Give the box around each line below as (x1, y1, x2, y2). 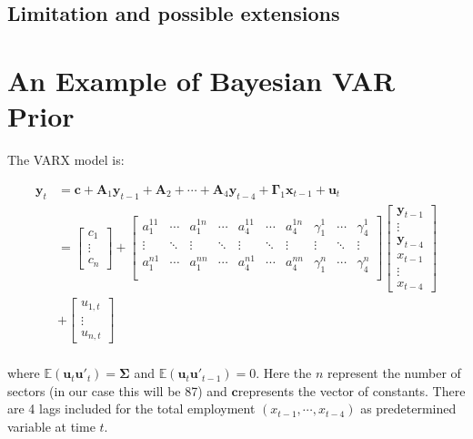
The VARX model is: (7, 150, 125, 169)
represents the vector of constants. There (237, 381, 466, 400)
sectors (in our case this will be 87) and (7, 381, 227, 400)
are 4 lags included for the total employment (7, 399, 256, 418)
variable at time (7, 417, 96, 436)
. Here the (256, 363, 312, 383)
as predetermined (360, 399, 457, 418)
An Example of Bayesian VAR (7, 61, 396, 98)
